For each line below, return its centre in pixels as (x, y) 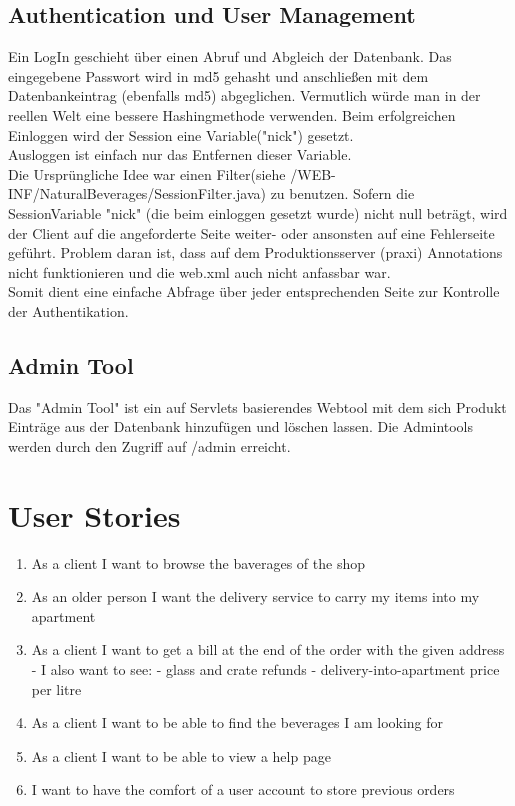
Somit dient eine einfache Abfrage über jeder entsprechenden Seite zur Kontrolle (254, 291)
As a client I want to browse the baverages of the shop (198, 562)
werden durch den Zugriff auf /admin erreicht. (149, 445)
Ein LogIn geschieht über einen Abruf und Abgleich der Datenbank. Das (230, 56)
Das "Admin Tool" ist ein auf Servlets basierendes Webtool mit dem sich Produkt (257, 406)
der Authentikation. (68, 310)
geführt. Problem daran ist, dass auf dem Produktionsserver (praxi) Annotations (255, 252)
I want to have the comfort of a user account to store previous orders (243, 789)
